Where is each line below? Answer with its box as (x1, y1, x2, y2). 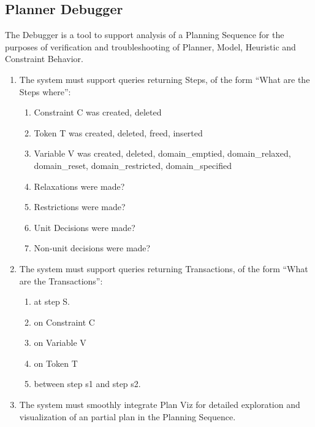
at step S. (34, 295, 70, 308)
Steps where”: (19, 85, 71, 98)
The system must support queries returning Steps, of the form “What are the (19, 72, 310, 85)
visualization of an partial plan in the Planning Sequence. (19, 410, 236, 423)
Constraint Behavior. (5, 52, 83, 65)
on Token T (34, 356, 78, 369)
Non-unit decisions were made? (34, 241, 151, 254)
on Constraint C (34, 315, 95, 328)
